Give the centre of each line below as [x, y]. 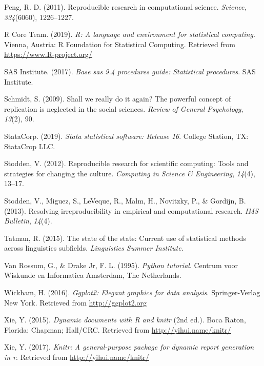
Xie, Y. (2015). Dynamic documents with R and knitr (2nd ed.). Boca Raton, [125, 320]
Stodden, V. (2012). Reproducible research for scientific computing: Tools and [126, 163]
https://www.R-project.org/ [48, 54]
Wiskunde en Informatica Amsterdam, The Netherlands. [93, 275]
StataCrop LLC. [30, 146]
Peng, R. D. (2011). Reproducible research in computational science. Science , [125, 7]
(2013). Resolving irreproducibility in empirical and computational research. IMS [131, 210]
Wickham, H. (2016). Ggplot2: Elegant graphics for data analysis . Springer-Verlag [132, 292]
